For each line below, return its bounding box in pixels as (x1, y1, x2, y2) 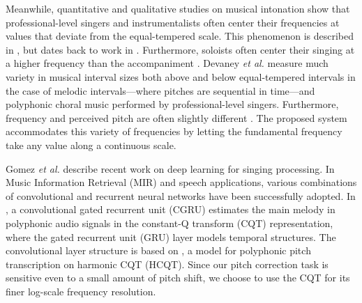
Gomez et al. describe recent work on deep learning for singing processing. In (6, 161, 335, 176)
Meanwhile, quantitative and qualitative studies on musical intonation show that (6, 1, 350, 15)
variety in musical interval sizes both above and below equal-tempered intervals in (6, 69, 356, 84)
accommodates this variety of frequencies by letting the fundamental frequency (6, 124, 342, 139)
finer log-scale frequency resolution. (6, 283, 156, 298)
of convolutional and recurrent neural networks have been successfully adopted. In (6, 188, 356, 203)
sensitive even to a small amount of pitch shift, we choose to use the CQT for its (6, 270, 350, 285)
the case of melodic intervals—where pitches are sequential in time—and (6, 83, 315, 98)
